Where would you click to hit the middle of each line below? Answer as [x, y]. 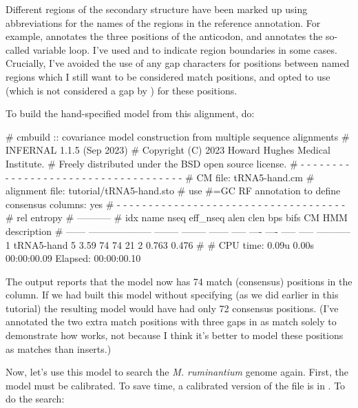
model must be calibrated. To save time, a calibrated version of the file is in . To [176, 385]
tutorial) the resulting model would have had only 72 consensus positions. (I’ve [172, 308]
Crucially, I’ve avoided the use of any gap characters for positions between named [178, 63]
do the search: [35, 399]
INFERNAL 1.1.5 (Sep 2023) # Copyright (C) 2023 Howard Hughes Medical [168, 150]
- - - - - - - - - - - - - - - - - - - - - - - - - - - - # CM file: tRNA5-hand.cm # [160, 177]
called [18, 49]
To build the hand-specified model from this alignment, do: [130, 113]
